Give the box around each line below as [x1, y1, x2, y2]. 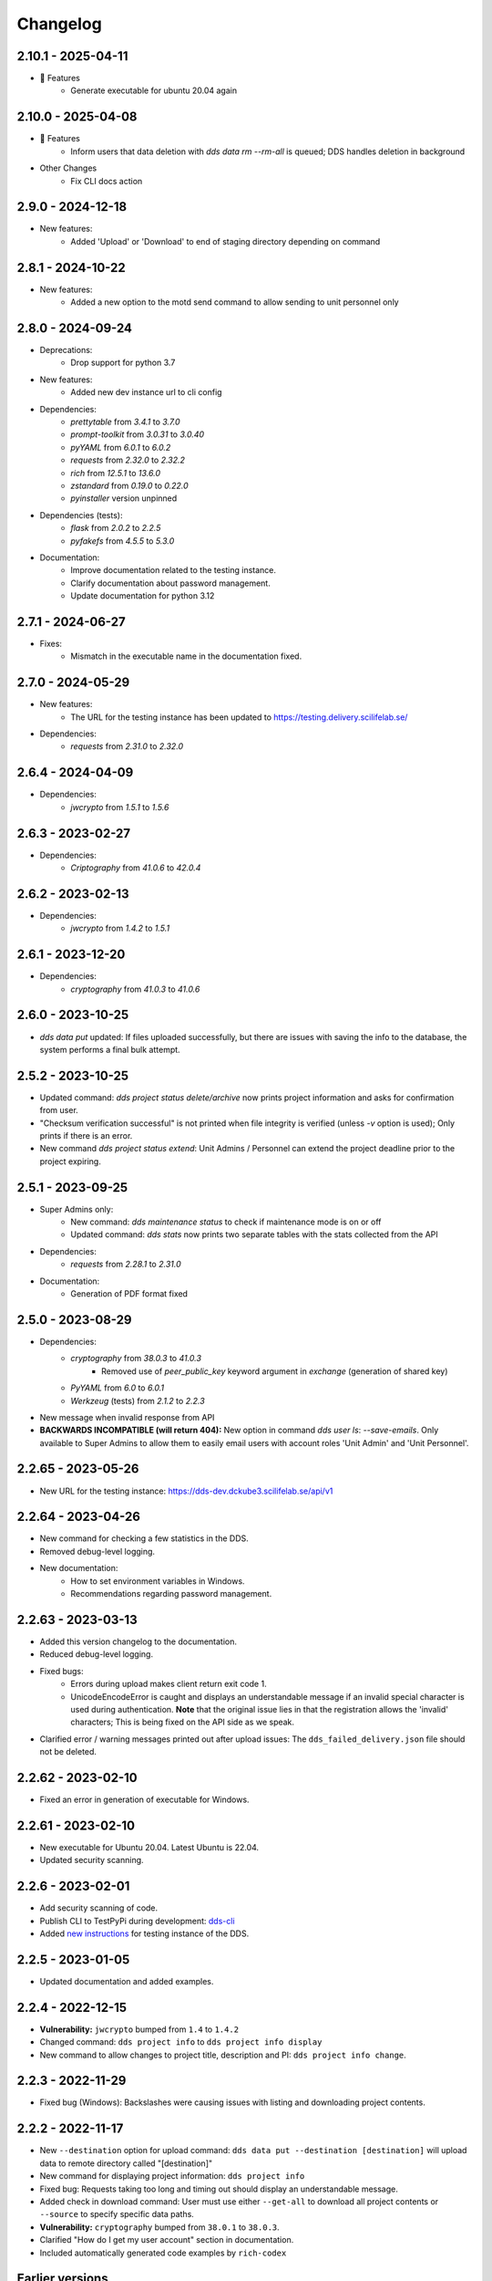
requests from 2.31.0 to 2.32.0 [70, 741, 184, 752]
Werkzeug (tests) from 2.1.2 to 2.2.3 [70, 1395, 205, 1406]
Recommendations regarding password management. [70, 1588, 272, 1599]
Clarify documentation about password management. [70, 578, 271, 588]
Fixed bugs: [39, 1665, 84, 1676]
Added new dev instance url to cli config [70, 387, 222, 398]
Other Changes [39, 162, 97, 173]
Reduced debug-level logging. [39, 1649, 154, 1660]
